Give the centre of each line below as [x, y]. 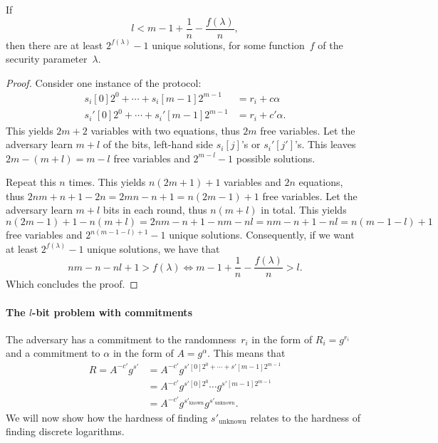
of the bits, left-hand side [158, 144]
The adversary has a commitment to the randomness [121, 339]
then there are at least [54, 45]
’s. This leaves [325, 144]
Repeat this [31, 182]
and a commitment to [53, 353]
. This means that [246, 353]
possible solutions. [276, 158]
